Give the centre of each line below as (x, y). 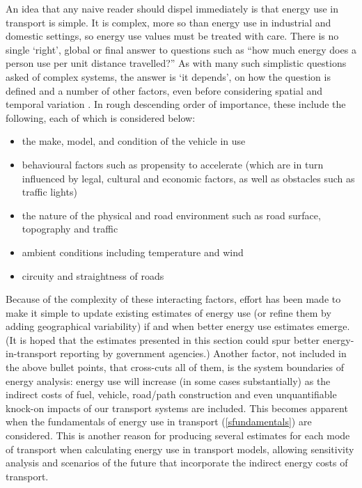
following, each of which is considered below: (101, 117)
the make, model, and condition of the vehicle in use (134, 141)
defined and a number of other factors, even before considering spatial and (164, 90)
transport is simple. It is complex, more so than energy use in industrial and (168, 22)
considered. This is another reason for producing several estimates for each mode (178, 435)
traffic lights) (49, 192)
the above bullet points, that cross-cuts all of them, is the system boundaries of (175, 367)
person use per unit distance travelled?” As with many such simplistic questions (176, 63)
